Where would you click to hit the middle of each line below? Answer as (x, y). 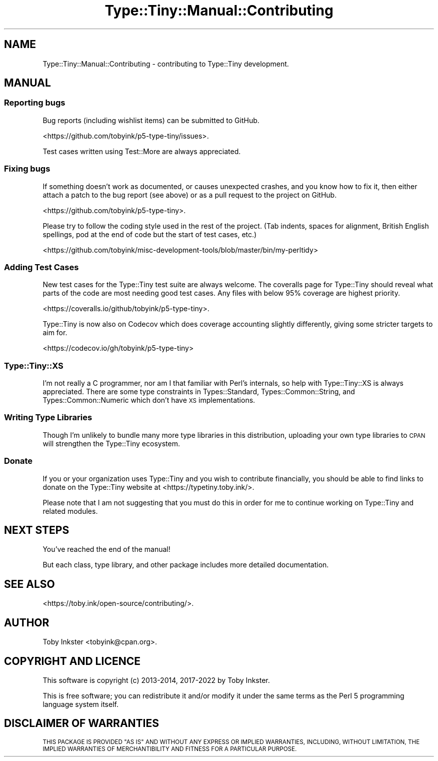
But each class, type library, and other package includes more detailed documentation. (186, 565)
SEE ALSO (29, 584)
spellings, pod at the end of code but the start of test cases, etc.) (150, 234)
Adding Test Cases (41, 267)
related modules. (70, 511)
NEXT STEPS (37, 530)
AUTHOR (27, 622)
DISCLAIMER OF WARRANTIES (82, 723)
